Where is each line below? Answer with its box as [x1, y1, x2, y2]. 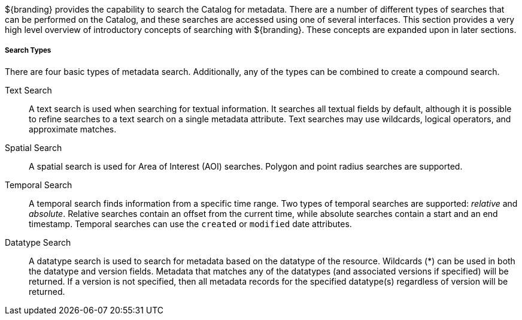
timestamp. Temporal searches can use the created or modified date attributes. [29, 218, 352, 229]
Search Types [5, 46, 51, 55]
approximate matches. [29, 123, 117, 134]
